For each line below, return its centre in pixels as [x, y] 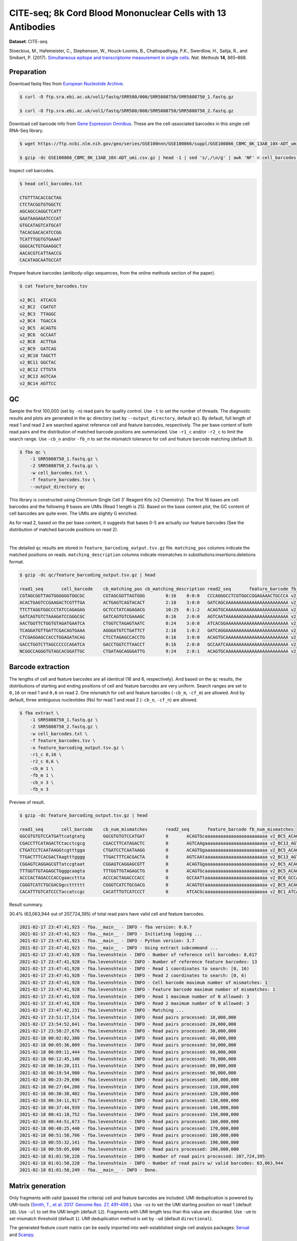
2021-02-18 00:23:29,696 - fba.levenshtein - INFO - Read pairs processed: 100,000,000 [129, 1080]
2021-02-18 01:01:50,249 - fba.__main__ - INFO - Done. [89, 1170]
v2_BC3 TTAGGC [38, 314]
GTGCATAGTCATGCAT [41, 225]
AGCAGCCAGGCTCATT [41, 211]
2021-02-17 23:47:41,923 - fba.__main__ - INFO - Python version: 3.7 [107, 941]
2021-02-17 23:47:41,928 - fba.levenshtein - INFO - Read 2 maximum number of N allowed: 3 [134, 1003]
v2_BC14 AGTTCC [38, 383]
